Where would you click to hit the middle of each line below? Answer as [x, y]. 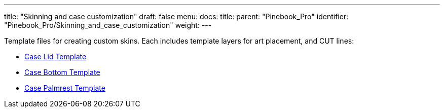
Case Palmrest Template [65, 88]
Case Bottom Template [62, 72]
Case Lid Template [55, 57]
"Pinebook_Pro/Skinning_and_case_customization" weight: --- [108, 25]
